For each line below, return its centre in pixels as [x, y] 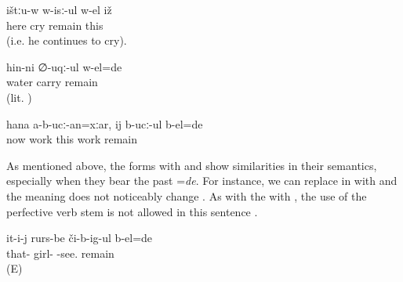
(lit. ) [19, 97]
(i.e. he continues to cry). [67, 40]
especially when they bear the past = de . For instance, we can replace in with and [202, 181]
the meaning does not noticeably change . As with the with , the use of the [187, 195]
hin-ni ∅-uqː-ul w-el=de [64, 66]
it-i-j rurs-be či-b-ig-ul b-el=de [80, 238]
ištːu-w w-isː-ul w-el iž [59, 9]
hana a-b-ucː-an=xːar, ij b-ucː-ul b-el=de [105, 123]
